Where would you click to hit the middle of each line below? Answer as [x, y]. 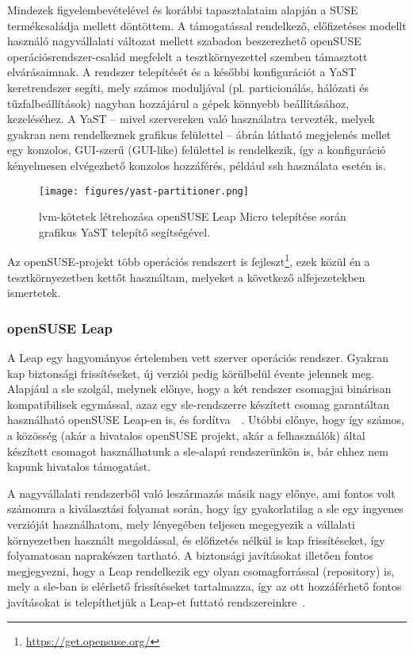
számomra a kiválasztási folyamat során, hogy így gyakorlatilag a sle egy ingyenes [205, 509]
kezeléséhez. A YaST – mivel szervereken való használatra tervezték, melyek [191, 119]
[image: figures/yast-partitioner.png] [144, 191]
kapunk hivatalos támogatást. [79, 466]
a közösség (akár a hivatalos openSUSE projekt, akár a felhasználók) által [186, 435]
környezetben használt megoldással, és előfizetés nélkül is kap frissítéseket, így [196, 539]
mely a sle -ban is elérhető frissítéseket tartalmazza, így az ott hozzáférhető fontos [205, 586]
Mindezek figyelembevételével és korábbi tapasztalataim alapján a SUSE [183, 10]
